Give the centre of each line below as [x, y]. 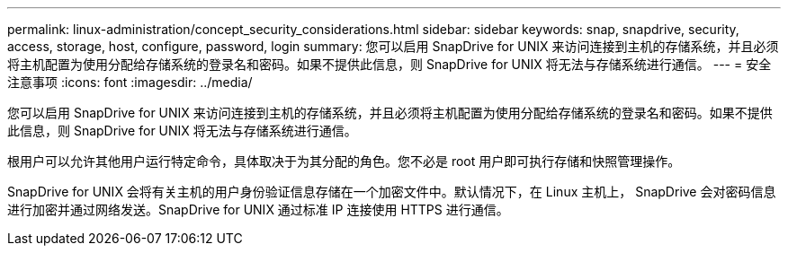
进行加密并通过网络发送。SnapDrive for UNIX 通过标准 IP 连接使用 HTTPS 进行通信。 [258, 209]
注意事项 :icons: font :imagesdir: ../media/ [130, 82]
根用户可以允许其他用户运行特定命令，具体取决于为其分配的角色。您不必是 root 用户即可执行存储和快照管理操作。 [344, 161]
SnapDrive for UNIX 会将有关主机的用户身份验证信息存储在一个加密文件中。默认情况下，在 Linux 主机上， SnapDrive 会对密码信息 [392, 192]
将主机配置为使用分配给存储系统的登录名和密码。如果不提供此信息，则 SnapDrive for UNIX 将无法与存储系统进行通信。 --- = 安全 [390, 64]
